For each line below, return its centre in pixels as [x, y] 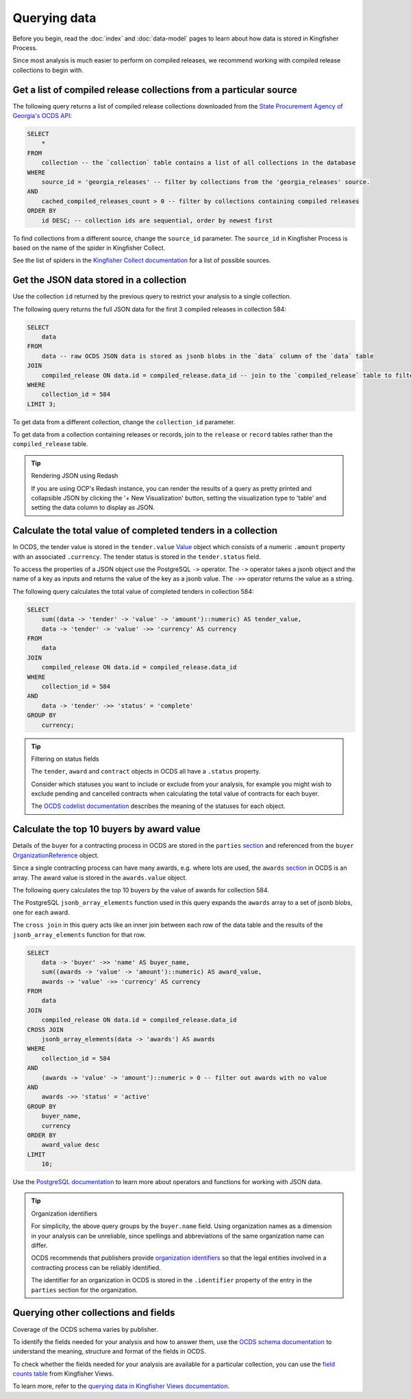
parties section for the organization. [85, 1290]
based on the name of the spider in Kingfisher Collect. [89, 248]
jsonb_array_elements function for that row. [79, 934]
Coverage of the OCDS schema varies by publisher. [85, 1329]
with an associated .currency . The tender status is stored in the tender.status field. [137, 557]
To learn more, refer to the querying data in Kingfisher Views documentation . [121, 1386]
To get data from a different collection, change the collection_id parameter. [124, 421]
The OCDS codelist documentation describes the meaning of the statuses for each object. [158, 806]
